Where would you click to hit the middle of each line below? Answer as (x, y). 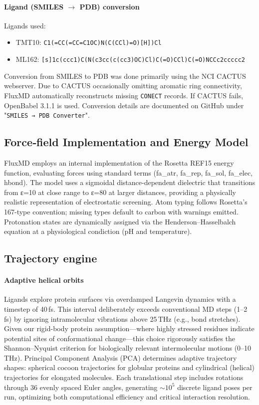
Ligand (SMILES (34, 6)
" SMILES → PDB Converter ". (47, 115)
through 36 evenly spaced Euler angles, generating (81, 387)
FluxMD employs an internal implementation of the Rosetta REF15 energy (119, 163)
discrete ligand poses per (215, 387)
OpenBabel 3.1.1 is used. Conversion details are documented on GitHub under (124, 105)
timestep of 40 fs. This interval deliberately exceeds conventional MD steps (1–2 (126, 308)
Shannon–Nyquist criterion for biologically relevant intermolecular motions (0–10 (128, 348)
